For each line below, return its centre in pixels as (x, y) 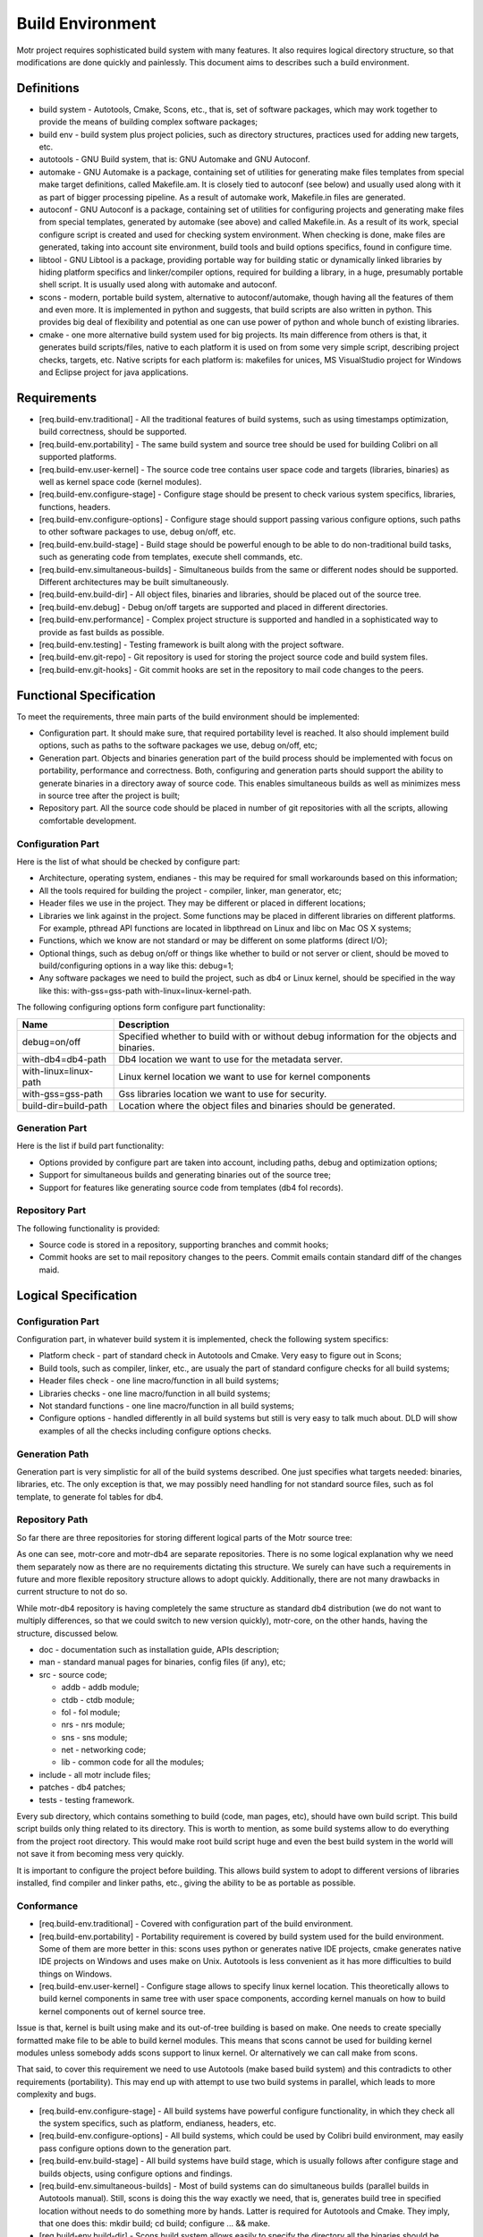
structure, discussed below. (68, 1633)
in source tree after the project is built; (110, 795)
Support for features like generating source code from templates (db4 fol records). (191, 1187)
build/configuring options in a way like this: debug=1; (136, 965)
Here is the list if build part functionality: (90, 1146)
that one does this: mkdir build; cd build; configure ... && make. (155, 2224)
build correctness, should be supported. (113, 432)
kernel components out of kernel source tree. (122, 2011)
